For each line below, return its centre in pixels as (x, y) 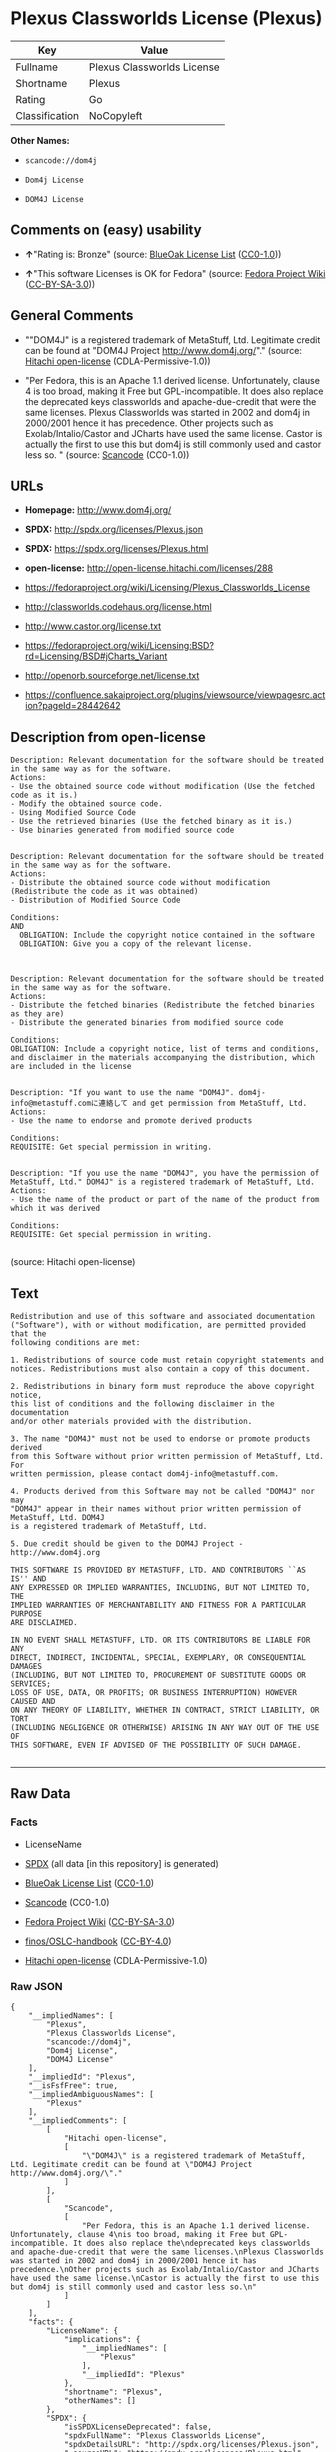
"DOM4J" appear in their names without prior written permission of (156, 1509)
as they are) (37, 1014)
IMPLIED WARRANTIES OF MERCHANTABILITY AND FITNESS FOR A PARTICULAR (158, 1605)
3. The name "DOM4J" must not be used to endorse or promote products (160, 1439)
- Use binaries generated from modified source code (122, 830)
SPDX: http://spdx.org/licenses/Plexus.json (113, 529)
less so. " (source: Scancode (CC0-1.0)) (107, 454)
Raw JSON (36, 1986)
